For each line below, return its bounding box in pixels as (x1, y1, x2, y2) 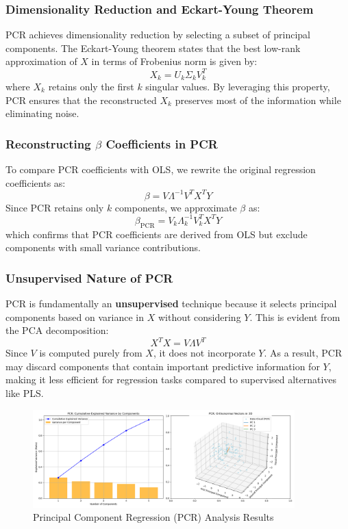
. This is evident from (249, 309, 340, 324)
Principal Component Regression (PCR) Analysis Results (33, 510, 274, 524)
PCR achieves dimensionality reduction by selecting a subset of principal (5, 27, 310, 42)
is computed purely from (39, 346, 142, 360)
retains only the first (48, 79, 134, 93)
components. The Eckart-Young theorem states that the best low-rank (5, 40, 301, 55)
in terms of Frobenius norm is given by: (91, 54, 258, 68)
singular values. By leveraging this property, (145, 79, 330, 93)
